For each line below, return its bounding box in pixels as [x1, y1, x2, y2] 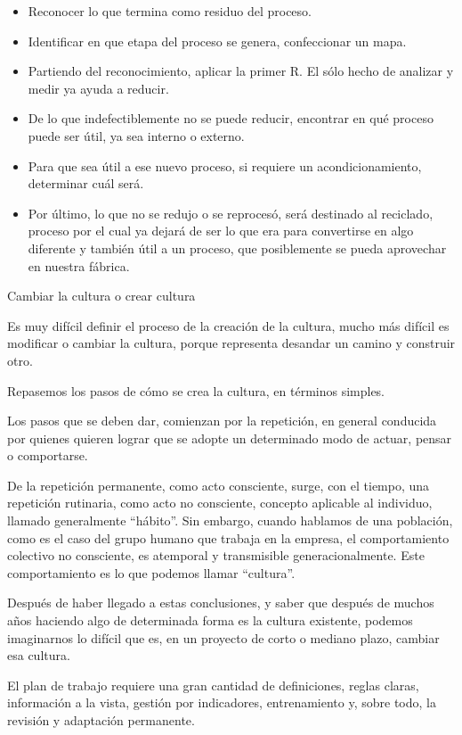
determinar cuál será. [28, 174, 144, 193]
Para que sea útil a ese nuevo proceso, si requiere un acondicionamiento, [28, 156, 422, 175]
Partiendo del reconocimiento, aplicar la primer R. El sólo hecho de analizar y [28, 62, 454, 80]
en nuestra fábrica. [28, 256, 130, 275]
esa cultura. [7, 646, 70, 665]
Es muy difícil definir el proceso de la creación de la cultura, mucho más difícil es [7, 316, 450, 334]
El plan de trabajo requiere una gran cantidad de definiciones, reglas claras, [7, 675, 419, 694]
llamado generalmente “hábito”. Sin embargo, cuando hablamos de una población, [7, 511, 453, 530]
